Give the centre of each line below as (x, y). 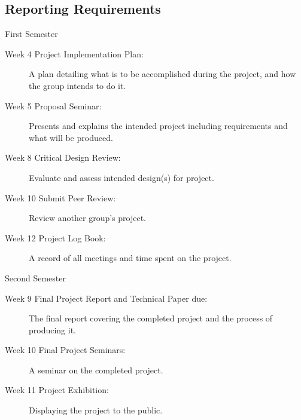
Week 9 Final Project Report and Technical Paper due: (106, 298)
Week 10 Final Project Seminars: (65, 350)
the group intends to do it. (77, 85)
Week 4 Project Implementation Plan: (74, 53)
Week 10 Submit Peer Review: (60, 197)
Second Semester (35, 278)
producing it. (53, 329)
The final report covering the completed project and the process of (151, 318)
